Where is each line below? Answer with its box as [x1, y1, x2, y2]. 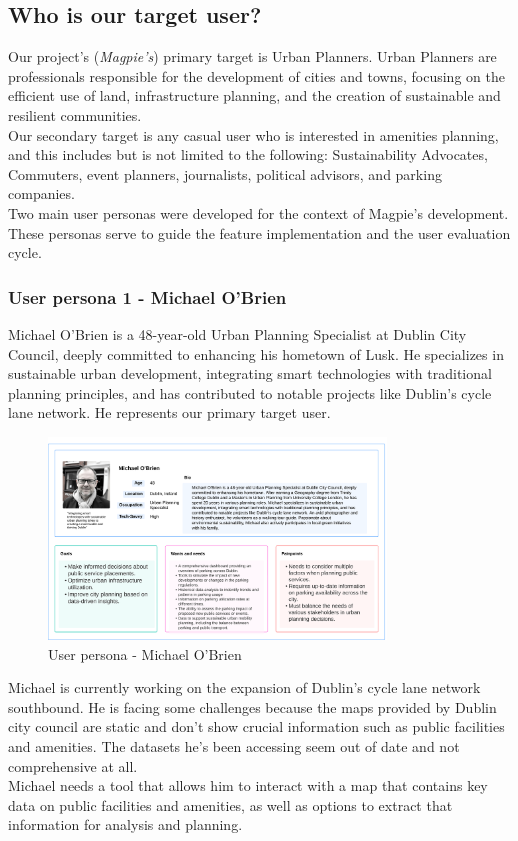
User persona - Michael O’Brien [48, 643, 242, 664]
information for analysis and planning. [8, 814, 243, 835]
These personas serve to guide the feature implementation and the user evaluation [8, 222, 511, 243]
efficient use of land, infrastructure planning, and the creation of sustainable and [8, 85, 501, 106]
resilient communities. [8, 104, 142, 125]
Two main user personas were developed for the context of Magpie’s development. [8, 202, 509, 223]
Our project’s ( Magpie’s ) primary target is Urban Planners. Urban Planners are [8, 46, 497, 67]
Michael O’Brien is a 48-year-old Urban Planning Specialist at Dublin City [8, 323, 467, 344]
